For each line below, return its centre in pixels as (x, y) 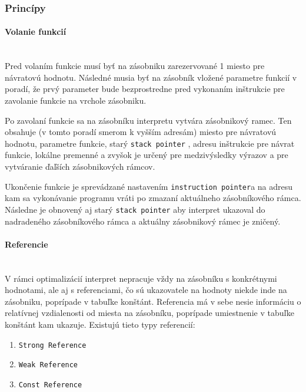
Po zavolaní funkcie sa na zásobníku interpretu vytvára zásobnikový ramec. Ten (148, 120)
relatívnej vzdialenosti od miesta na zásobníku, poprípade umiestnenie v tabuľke (149, 313)
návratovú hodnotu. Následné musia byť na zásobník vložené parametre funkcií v (151, 77)
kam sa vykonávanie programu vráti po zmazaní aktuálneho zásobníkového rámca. (153, 198)
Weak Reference (48, 365)
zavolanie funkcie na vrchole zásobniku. (76, 101)
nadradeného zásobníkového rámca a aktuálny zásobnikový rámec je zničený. (143, 221)
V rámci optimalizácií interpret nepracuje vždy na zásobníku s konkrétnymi (141, 278)
